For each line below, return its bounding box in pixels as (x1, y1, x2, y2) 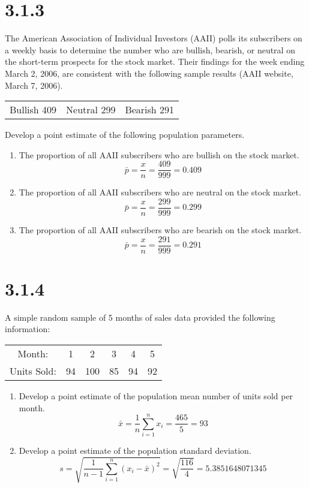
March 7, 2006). (5, 79, 63, 91)
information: (5, 323, 50, 335)
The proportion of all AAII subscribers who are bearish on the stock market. (19, 224, 302, 236)
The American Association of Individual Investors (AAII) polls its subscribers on (5, 32, 302, 44)
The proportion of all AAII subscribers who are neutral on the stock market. (19, 186, 301, 198)
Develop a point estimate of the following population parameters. (5, 128, 245, 141)
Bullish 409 (10, 103, 57, 117)
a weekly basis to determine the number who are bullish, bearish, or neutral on (5, 43, 295, 56)
